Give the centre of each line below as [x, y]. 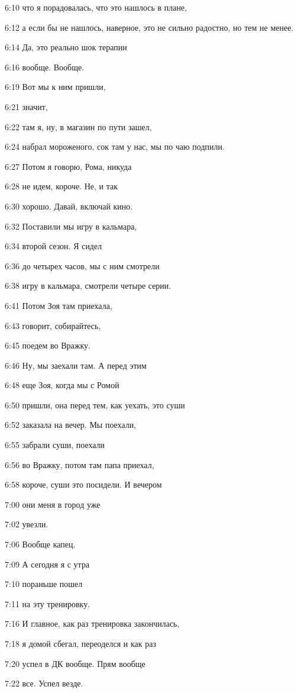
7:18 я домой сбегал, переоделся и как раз [81, 643]
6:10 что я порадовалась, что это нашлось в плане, [96, 7]
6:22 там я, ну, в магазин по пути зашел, [78, 126]
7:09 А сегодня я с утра [47, 564]
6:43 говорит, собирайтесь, [53, 325]
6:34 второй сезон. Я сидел [54, 246]
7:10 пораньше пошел [44, 584]
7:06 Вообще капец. [40, 544]
